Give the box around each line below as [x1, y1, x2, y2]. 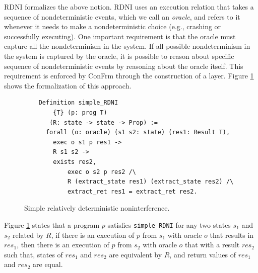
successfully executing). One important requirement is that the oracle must [4, 31, 236, 41]
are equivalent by [109, 249, 162, 259]
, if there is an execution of [51, 229, 135, 240]
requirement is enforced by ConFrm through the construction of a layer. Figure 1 [4, 70, 254, 81]
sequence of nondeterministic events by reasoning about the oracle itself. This [4, 60, 243, 71]
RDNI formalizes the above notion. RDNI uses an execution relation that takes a [4, 2, 254, 12]
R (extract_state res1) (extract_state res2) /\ [67, 178, 234, 186]
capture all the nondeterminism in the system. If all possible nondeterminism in [4, 41, 250, 51]
